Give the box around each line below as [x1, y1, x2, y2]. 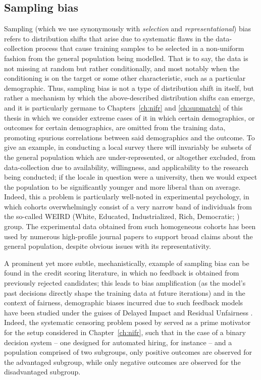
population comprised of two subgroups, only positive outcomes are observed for [4, 347, 252, 357]
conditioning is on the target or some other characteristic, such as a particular [4, 73, 246, 83]
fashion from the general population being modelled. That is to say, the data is [4, 52, 248, 63]
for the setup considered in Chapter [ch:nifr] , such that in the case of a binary [4, 327, 246, 338]
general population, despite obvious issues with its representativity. [4, 241, 211, 251]
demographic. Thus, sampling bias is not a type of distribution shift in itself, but [4, 82, 254, 93]
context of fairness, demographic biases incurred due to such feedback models [4, 297, 243, 308]
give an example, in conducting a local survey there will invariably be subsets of [4, 142, 251, 152]
